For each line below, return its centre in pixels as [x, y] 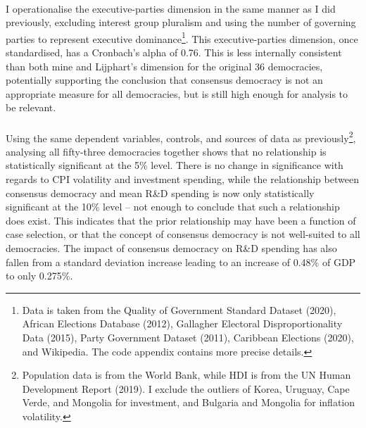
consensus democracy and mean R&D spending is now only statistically [160, 193]
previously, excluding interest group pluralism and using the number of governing [181, 22]
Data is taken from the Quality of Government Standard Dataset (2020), [179, 309]
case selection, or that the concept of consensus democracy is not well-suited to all [183, 234]
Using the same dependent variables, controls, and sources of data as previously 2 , [181, 137]
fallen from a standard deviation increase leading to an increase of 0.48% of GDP [181, 262]
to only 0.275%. [39, 276]
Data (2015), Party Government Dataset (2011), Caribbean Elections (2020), [188, 337]
